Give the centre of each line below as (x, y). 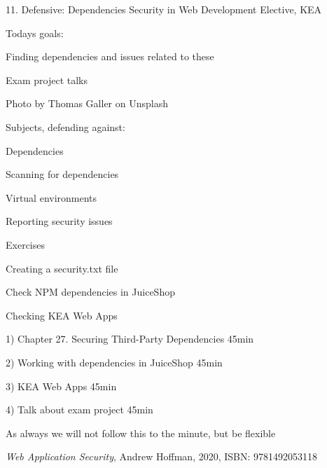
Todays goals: (35, 33)
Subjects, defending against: (65, 126)
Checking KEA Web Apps (62, 315)
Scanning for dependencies (62, 174)
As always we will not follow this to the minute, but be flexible (141, 433)
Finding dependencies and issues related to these (110, 56)
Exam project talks (47, 80)
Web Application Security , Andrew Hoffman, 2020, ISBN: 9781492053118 (162, 456)
